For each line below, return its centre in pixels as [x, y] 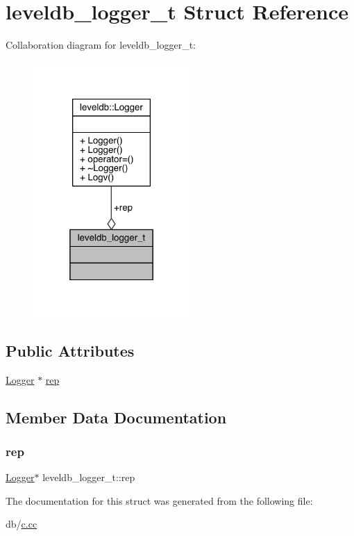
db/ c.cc [22, 524]
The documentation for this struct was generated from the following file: [159, 500]
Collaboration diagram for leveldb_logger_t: [101, 45]
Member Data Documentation [116, 417]
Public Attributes [70, 350]
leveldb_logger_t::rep [89, 477]
